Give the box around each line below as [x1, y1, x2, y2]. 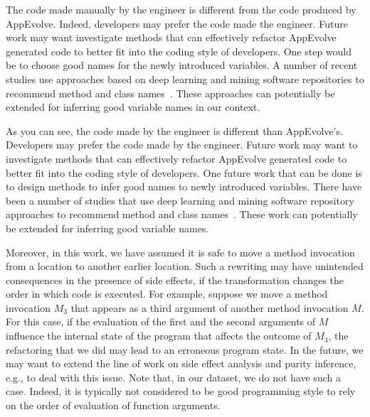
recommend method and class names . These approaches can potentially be [6, 85, 335, 100]
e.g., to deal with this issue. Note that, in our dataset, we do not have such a [6, 369, 341, 384]
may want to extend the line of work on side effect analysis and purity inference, [6, 356, 356, 371]
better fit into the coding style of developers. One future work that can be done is [6, 165, 362, 180]
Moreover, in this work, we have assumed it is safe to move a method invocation [6, 244, 355, 259]
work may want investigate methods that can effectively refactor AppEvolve [6, 30, 337, 45]
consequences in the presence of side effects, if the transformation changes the [6, 272, 344, 287]
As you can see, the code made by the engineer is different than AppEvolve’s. [6, 123, 343, 138]
